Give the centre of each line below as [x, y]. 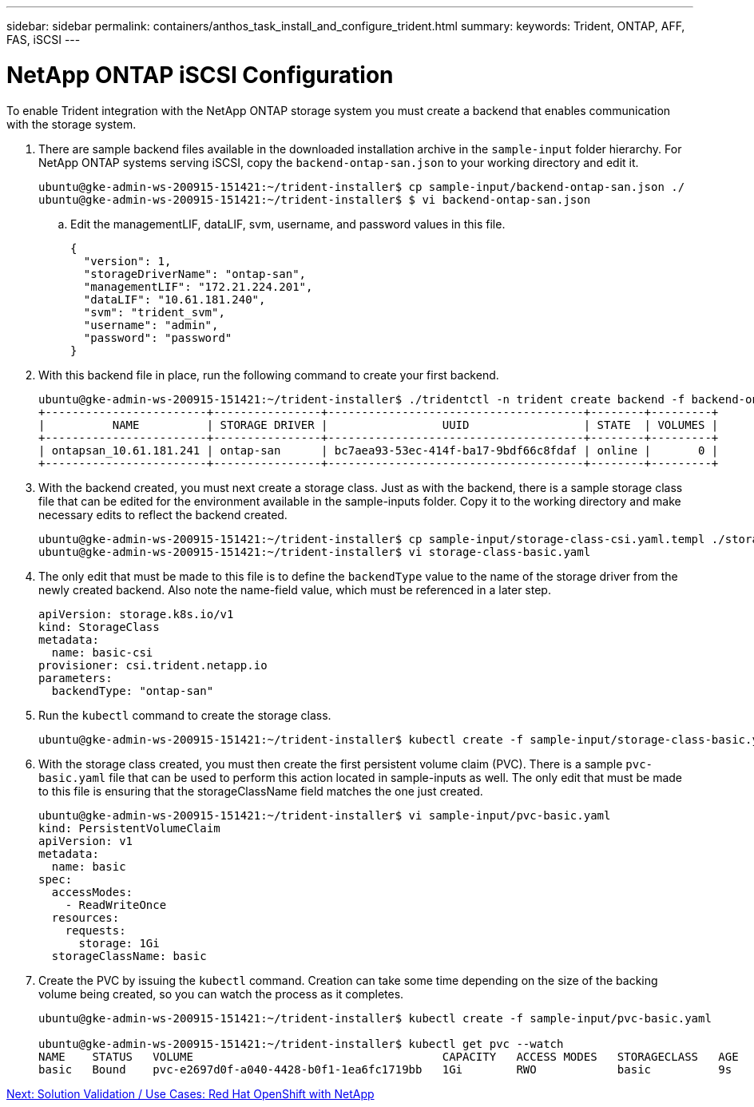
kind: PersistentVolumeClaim [129, 828]
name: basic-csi [102, 652]
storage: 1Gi [119, 943]
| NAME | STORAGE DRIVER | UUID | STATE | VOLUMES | [379, 425]
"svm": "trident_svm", [154, 312]
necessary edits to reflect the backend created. [163, 514]
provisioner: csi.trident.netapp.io [153, 665]
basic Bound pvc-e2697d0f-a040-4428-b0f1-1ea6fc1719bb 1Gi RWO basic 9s [385, 1069]
